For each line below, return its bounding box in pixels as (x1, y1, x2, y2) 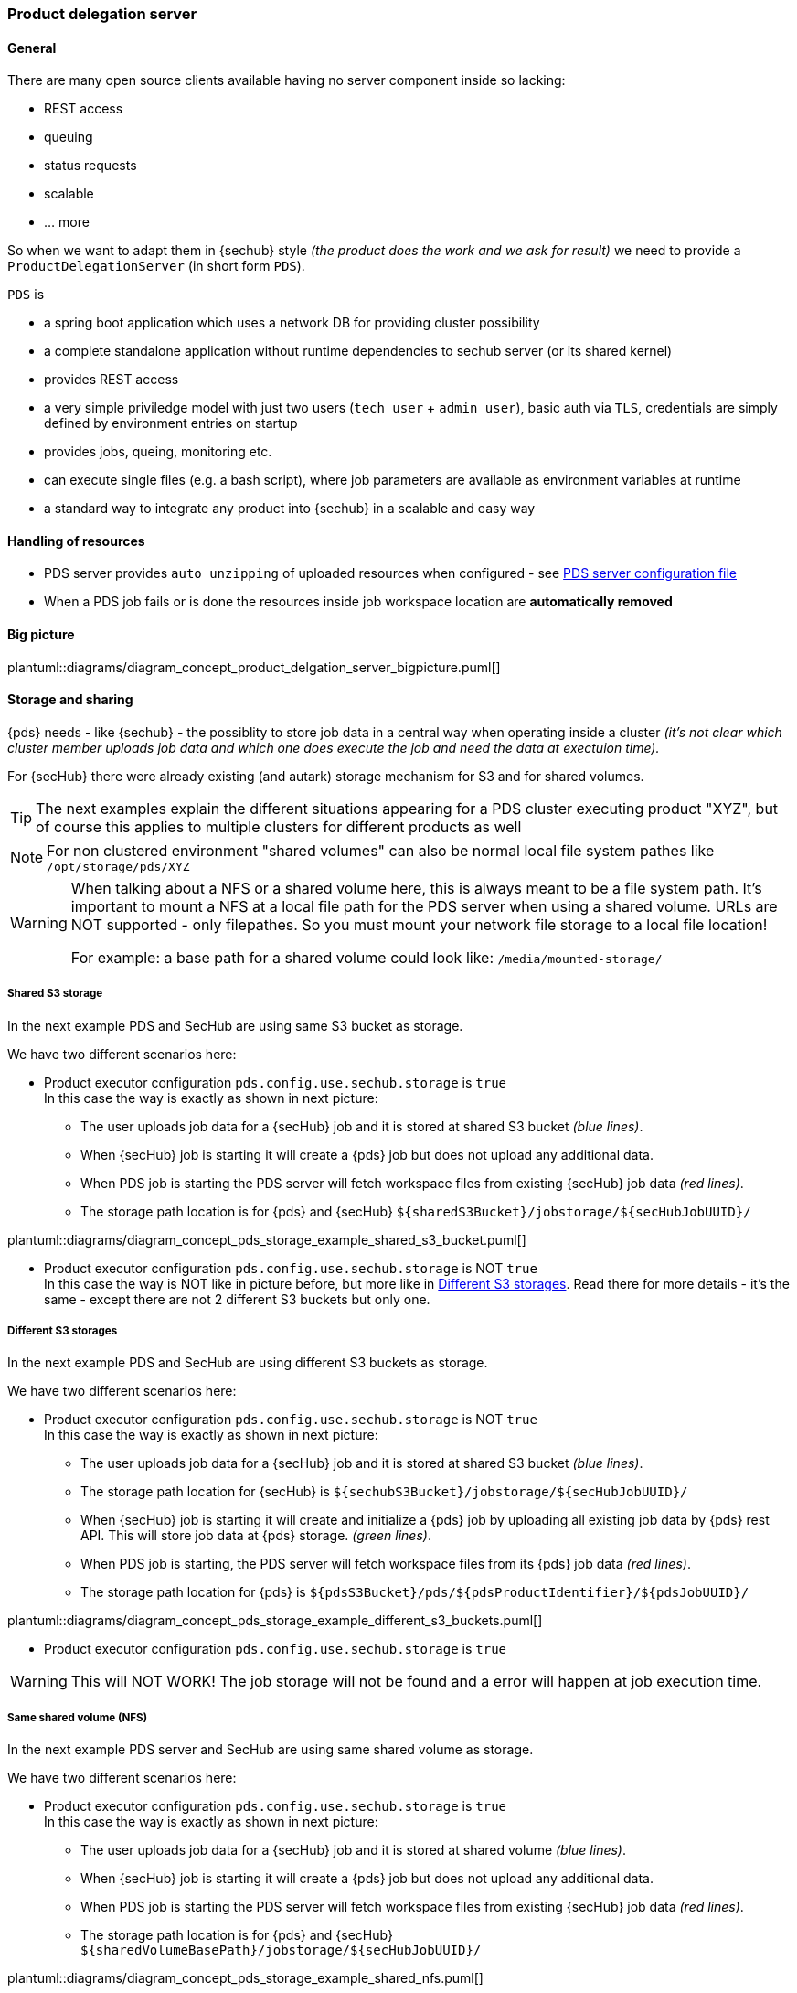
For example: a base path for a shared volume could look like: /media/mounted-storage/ (70, 948, 663, 967)
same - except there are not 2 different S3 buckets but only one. (44, 1291, 430, 1307)
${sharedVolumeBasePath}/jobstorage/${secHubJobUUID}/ (80, 1943, 482, 1958)
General (7, 39, 57, 56)
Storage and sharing (7, 691, 133, 708)
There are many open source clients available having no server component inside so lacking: (7, 72, 566, 89)
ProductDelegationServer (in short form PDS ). (7, 258, 305, 274)
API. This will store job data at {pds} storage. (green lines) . (80, 1527, 431, 1544)
